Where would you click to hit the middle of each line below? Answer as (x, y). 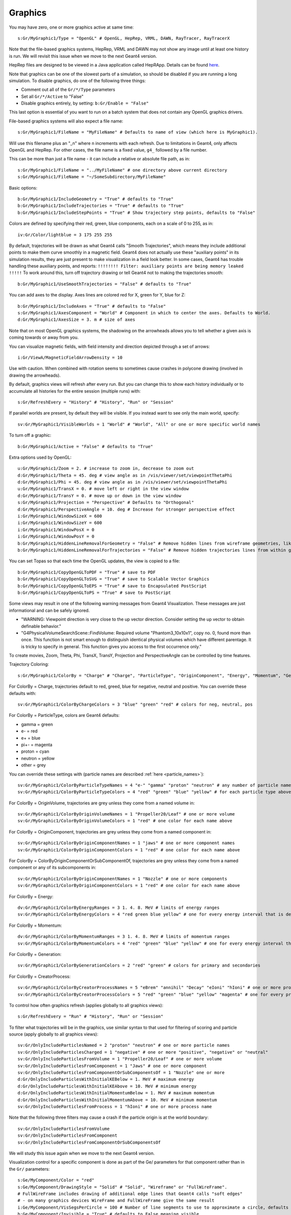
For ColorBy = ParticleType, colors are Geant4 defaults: (64, 715)
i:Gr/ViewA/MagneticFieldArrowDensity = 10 (70, 357)
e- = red (29, 731)
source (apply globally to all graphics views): (54, 1034)
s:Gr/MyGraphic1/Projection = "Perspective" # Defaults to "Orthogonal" (106, 503)
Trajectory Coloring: (29, 664)
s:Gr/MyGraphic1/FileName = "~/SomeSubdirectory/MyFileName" (92, 177)
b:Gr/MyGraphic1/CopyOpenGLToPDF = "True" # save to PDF (87, 572)
